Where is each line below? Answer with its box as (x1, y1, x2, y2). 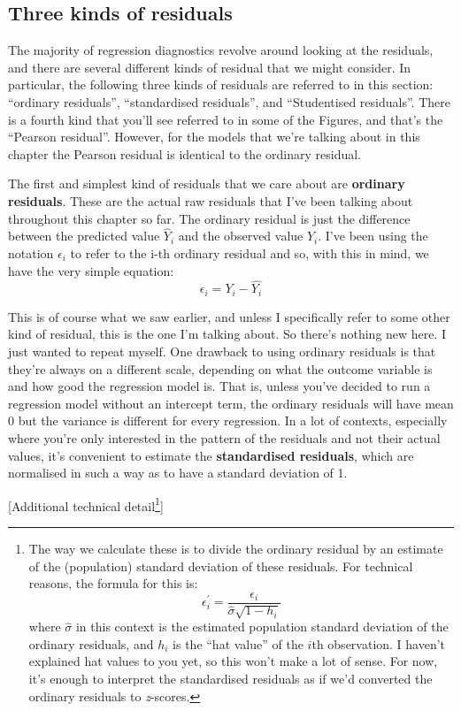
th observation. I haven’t (311, 634, 446, 653)
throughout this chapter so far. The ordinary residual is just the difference (8, 209, 411, 227)
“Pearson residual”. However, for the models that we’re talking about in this (8, 127, 420, 146)
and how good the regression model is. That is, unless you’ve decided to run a (8, 377, 431, 395)
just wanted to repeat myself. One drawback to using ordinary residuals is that (8, 342, 436, 360)
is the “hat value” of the (173, 634, 303, 653)
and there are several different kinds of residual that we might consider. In (8, 57, 411, 76)
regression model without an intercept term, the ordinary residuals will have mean (8, 394, 454, 412)
